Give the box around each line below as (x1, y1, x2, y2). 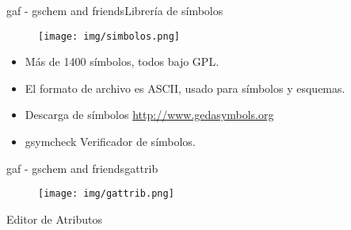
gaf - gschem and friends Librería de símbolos (6, 2, 223, 18)
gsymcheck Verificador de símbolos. (25, 133, 196, 150)
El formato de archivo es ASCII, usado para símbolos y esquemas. (25, 79, 345, 96)
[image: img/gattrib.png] (38, 188, 174, 200)
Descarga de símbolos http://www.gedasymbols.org (25, 106, 274, 123)
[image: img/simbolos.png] (38, 30, 180, 42)
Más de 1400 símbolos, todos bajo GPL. (25, 53, 219, 70)
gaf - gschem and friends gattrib (6, 159, 158, 176)
